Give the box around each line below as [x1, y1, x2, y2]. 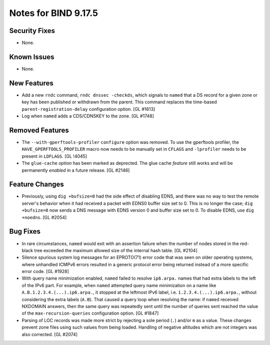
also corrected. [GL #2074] [21, 331, 77, 337]
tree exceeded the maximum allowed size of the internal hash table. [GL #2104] [34, 247, 197, 253]
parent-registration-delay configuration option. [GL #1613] [21, 106, 155, 112]
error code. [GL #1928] [21, 269, 69, 275]
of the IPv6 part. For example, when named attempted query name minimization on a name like [21, 282, 216, 288]
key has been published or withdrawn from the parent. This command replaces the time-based [21, 99, 217, 105]
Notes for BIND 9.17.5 [9, 7, 98, 18]
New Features [9, 79, 53, 87]
